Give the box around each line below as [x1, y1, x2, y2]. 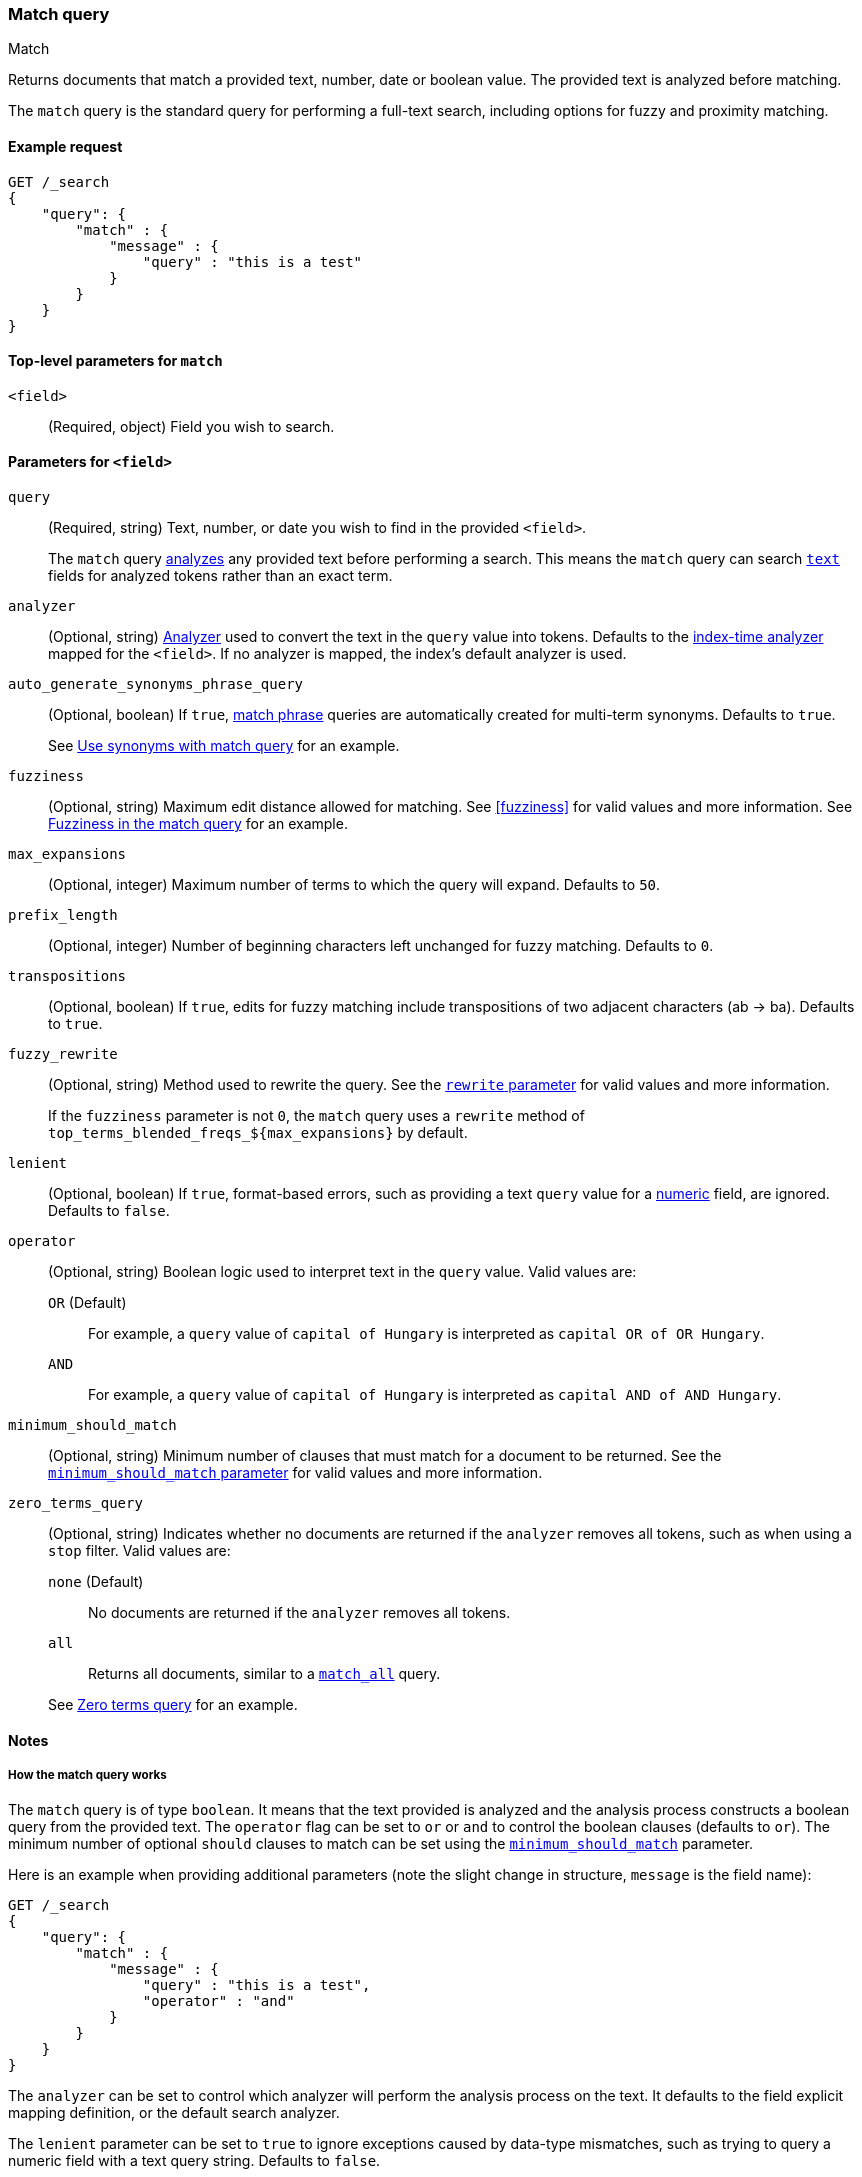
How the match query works [8, 1768, 167, 1783]
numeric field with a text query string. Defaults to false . [8, 2152, 381, 2170]
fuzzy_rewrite [8, 1046, 118, 1063]
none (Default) [48, 1573, 144, 1591]
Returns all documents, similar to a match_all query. [88, 1665, 441, 1683]
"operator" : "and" [142, 1993, 295, 2010]
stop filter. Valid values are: [48, 1542, 231, 1560]
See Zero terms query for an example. [48, 1696, 298, 1714]
